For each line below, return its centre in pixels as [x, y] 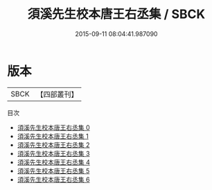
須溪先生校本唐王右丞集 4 [53, 162]
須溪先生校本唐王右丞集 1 [53, 136]
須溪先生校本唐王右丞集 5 [53, 171]
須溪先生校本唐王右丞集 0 [53, 127]
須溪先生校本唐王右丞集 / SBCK [116, 14]
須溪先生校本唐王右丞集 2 [53, 145]
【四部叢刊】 [57, 94]
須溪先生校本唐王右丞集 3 [53, 153]
